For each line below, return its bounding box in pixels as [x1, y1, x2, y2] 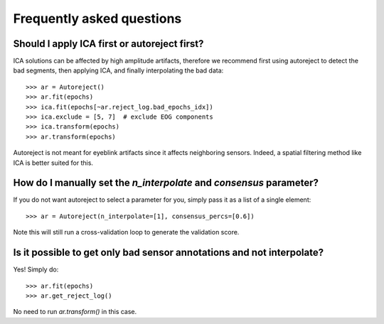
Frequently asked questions [13, 11, 182, 26]
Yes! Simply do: [13, 265, 59, 274]
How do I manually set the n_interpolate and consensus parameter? [13, 177, 319, 189]
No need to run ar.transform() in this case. [13, 308, 137, 316]
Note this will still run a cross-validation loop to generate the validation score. [13, 228, 240, 237]
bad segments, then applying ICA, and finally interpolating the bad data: [13, 66, 224, 75]
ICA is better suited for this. [13, 158, 94, 167]
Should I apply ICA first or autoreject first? [13, 38, 204, 50]
